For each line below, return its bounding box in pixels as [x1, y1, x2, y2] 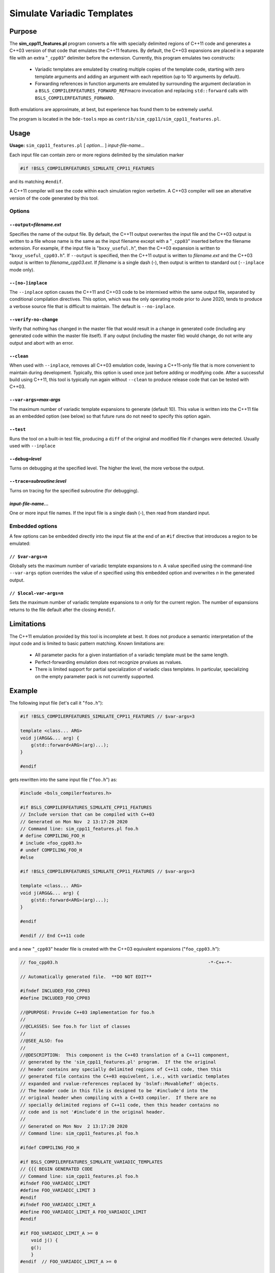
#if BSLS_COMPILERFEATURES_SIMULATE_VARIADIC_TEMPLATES [20, 1159, 163, 1165]
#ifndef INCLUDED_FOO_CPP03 [20, 988, 90, 994]
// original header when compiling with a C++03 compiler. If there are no [20, 1095, 216, 1101]
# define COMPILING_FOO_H [20, 833, 85, 839]
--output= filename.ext [9, 222, 62, 228]
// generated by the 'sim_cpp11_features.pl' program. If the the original [20, 1059, 216, 1065]
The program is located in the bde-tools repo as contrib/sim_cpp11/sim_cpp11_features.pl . [9, 116, 221, 122]
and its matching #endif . [9, 178, 63, 184]
